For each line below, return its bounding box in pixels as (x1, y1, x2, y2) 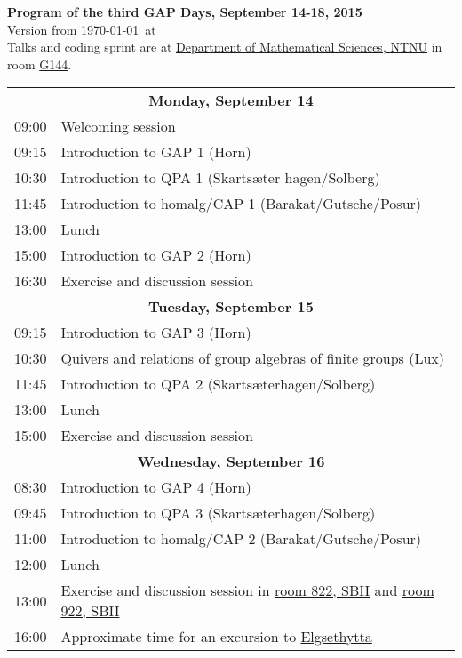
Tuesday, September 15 (148, 296, 314, 317)
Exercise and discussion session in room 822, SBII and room (60, 580, 434, 601)
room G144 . (7, 54, 72, 73)
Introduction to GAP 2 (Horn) (60, 245, 251, 266)
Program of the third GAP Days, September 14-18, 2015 (7, 3, 362, 20)
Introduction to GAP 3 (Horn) (60, 322, 251, 343)
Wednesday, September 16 (137, 451, 325, 472)
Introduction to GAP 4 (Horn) (60, 477, 251, 498)
